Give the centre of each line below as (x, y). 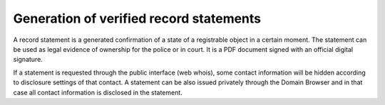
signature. (28, 60)
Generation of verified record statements (137, 18)
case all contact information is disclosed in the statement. (98, 92)
